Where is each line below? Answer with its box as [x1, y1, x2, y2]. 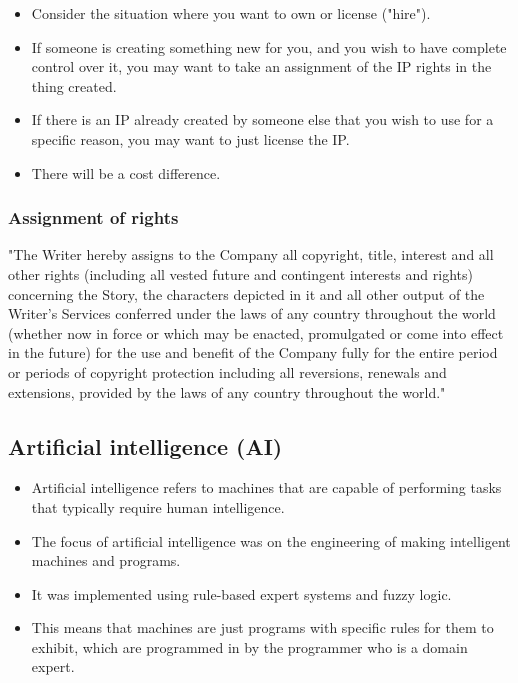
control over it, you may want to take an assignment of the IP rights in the [31, 56, 492, 77]
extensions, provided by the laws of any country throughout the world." [8, 381, 446, 402]
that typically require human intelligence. [31, 496, 285, 517]
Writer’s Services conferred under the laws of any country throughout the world [8, 303, 496, 324]
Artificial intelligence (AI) [8, 430, 283, 461]
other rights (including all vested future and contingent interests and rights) [8, 263, 473, 284]
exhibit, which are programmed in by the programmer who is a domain [31, 636, 468, 657]
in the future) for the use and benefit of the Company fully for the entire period [8, 342, 498, 363]
